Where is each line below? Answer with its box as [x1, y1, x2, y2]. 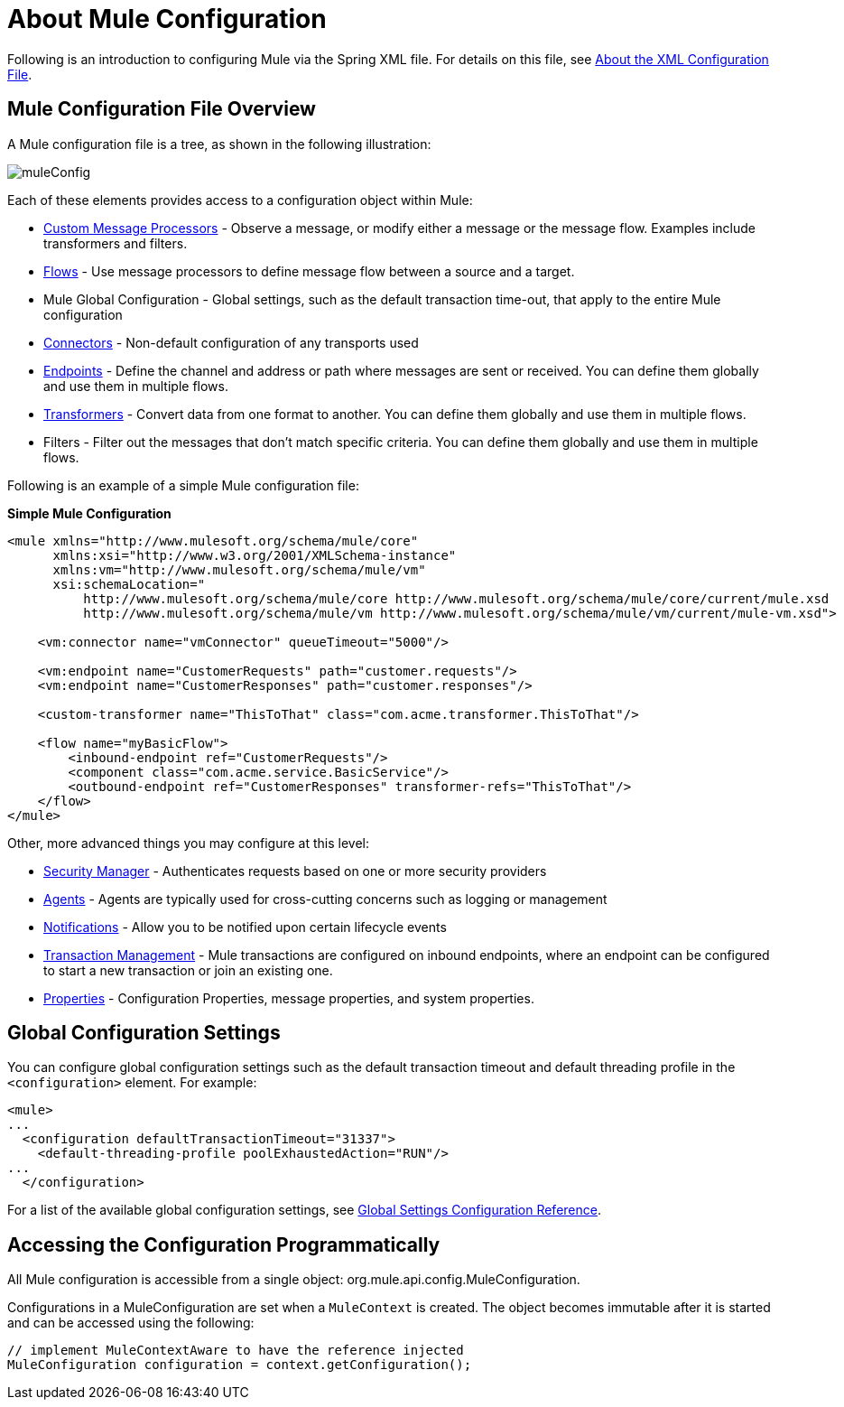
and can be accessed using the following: [7, 1315, 255, 1331]
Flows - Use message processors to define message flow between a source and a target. [43, 263, 575, 279]
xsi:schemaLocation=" [52, 576, 206, 592]
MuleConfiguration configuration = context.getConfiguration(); [7, 1357, 472, 1373]
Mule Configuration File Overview [7, 98, 316, 121]
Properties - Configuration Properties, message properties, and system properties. [43, 990, 534, 1006]
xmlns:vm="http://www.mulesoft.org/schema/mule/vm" [52, 562, 426, 577]
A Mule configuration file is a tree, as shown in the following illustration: [7, 135, 431, 152]
